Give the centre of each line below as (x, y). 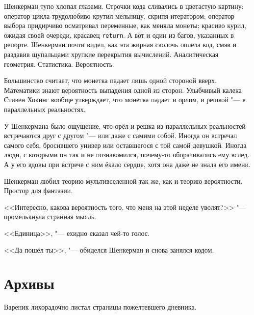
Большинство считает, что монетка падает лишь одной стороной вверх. (110, 80)
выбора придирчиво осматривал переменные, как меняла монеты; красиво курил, (125, 25)
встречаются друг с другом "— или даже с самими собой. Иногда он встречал (121, 135)
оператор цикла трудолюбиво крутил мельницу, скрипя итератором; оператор (119, 15)
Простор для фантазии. (38, 190)
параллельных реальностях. (45, 109)
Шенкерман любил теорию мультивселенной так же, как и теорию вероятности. (123, 181)
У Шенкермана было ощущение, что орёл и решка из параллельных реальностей (125, 126)
